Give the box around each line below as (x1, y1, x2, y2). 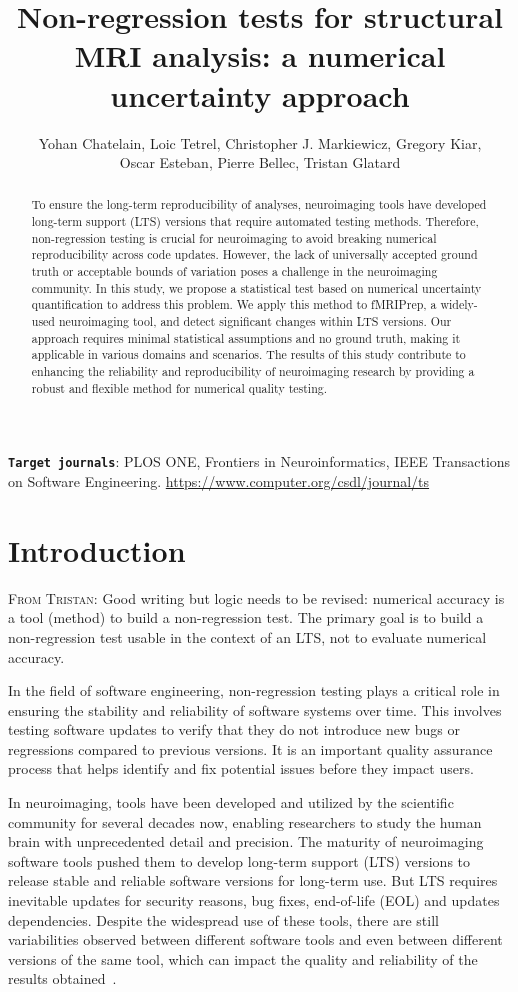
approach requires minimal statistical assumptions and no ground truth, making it (31, 329, 461, 346)
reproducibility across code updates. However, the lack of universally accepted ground (31, 246, 478, 263)
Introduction (8, 529, 186, 570)
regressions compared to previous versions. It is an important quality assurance (8, 738, 493, 759)
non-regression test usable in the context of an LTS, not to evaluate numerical (8, 626, 487, 647)
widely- (440, 296, 478, 313)
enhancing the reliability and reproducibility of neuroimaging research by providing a (31, 363, 475, 380)
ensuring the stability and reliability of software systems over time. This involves (8, 699, 502, 720)
